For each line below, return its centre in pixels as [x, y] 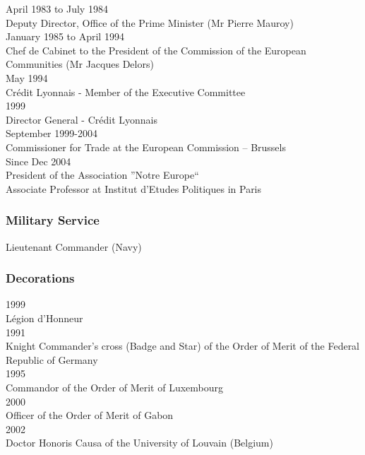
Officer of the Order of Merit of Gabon [90, 415]
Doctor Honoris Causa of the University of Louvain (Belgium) [139, 443]
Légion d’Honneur [44, 318]
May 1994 [27, 77]
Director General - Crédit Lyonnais [82, 119]
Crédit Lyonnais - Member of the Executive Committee [126, 91]
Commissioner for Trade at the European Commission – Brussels [146, 147]
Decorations [40, 278]
